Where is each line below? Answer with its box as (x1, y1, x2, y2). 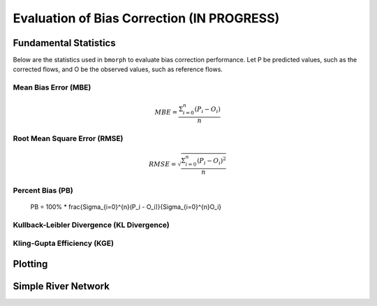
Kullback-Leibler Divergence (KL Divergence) (13, 220, 170, 230)
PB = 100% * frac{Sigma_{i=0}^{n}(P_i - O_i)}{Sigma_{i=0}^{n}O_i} (30, 203, 222, 211)
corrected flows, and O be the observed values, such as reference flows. (13, 65, 223, 73)
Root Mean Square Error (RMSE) (13, 133, 124, 143)
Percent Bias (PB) (13, 185, 73, 195)
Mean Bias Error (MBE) (13, 82, 91, 92)
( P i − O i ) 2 (196, 156, 226, 166)
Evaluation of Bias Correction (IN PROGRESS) (13, 10, 280, 26)
